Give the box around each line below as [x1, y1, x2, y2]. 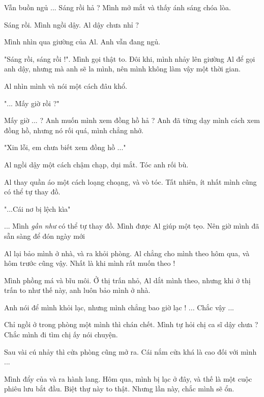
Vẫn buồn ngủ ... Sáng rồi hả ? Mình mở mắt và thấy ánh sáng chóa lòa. [4, 2, 231, 12]
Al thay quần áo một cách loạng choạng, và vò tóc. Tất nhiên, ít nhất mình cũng [4, 176, 257, 187]
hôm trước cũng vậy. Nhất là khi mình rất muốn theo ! [4, 258, 175, 268]
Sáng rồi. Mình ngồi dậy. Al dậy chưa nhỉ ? [4, 19, 139, 30]
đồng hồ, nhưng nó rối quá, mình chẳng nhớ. [4, 125, 143, 135]
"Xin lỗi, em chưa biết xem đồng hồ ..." [4, 142, 126, 153]
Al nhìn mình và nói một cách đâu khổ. [4, 80, 127, 91]
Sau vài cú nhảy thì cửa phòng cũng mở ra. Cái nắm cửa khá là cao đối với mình [4, 346, 257, 357]
